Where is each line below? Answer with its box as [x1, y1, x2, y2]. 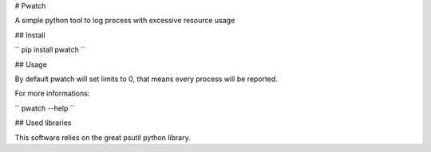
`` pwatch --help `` [14, 103, 75, 113]
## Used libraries [14, 118, 72, 127]
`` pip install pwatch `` [14, 45, 86, 55]
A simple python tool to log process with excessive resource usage [14, 16, 235, 25]
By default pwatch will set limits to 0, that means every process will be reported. [14, 74, 279, 84]
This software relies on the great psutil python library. [14, 132, 191, 142]
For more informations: [14, 88, 90, 99]
